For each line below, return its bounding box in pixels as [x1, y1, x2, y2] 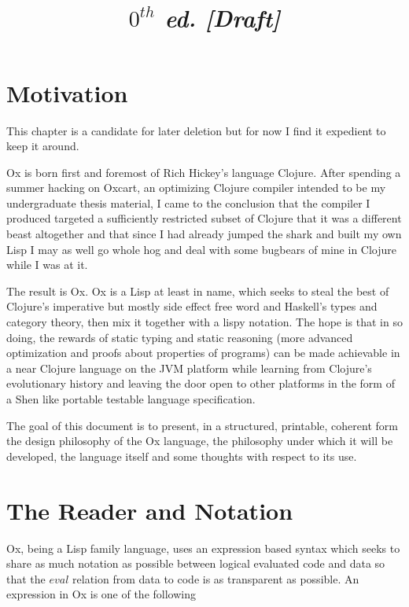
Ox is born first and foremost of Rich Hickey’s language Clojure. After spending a [6, 164, 401, 180]
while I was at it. [6, 256, 88, 273]
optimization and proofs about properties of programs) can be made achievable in [6, 344, 400, 361]
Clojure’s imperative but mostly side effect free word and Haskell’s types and [6, 298, 378, 315]
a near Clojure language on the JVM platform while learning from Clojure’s [6, 359, 372, 376]
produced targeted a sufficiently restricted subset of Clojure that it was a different [6, 210, 402, 226]
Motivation [6, 76, 128, 109]
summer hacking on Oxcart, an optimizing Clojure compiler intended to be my [6, 179, 386, 196]
